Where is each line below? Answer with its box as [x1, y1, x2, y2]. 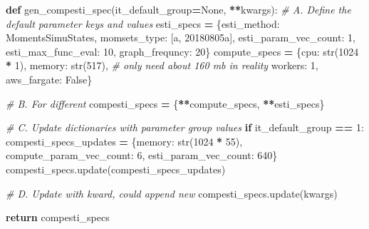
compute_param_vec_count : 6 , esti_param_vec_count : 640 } [6, 148, 278, 163]
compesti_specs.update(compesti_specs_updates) [6, 161, 226, 176]
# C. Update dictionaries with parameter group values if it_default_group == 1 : [6, 120, 364, 135]
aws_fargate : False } [6, 71, 93, 86]
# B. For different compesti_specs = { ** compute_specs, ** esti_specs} [6, 96, 325, 111]
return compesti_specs [6, 210, 110, 225]
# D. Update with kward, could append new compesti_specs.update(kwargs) [6, 185, 338, 200]
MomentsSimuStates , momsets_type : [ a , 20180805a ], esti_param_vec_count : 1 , [6, 30, 355, 45]
